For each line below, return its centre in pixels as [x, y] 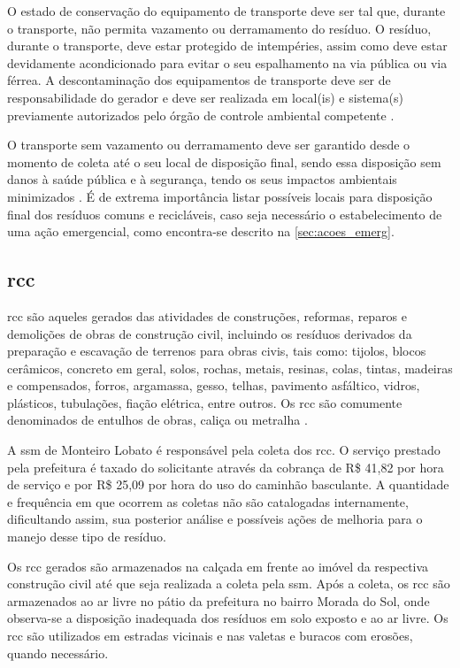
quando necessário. [58, 653]
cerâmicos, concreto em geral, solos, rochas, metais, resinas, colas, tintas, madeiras [230, 368]
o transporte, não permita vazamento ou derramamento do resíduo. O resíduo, [219, 28]
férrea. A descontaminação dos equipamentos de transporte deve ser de [199, 80]
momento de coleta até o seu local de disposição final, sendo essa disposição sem [224, 161]
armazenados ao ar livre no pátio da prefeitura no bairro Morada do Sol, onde [218, 600]
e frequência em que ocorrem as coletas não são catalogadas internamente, [208, 501]
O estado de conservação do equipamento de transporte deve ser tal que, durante [226, 11]
